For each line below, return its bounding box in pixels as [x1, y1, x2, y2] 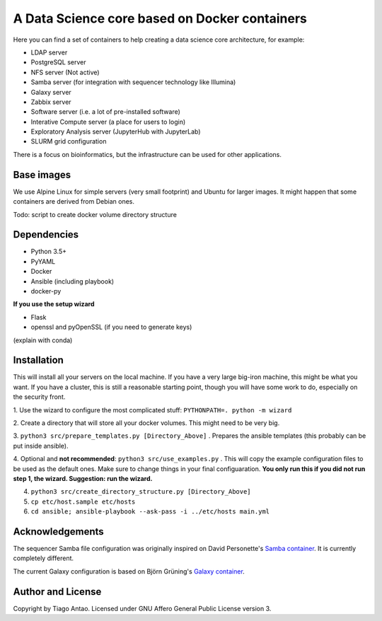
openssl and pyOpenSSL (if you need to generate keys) [30, 323, 192, 332]
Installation [13, 354, 64, 366]
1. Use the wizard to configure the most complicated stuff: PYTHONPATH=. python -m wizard [13, 405, 292, 414]
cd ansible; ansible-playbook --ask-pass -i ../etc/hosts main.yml [30, 508, 270, 516]
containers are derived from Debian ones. [13, 197, 134, 206]
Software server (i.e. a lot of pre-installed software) [30, 108, 180, 116]
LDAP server [30, 48, 68, 57]
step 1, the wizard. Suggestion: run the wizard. [13, 474, 153, 482]
